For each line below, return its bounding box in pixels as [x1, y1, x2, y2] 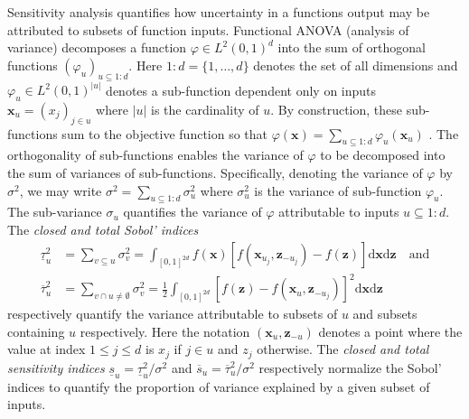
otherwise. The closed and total [257, 340, 429, 358]
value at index [7, 340, 86, 358]
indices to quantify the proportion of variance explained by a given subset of [7, 377, 430, 396]
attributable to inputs [278, 202, 399, 221]
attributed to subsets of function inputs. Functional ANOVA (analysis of [7, 20, 409, 39]
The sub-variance [7, 202, 102, 221]
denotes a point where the [318, 321, 463, 340]
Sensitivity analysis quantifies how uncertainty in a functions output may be [7, 3, 430, 21]
